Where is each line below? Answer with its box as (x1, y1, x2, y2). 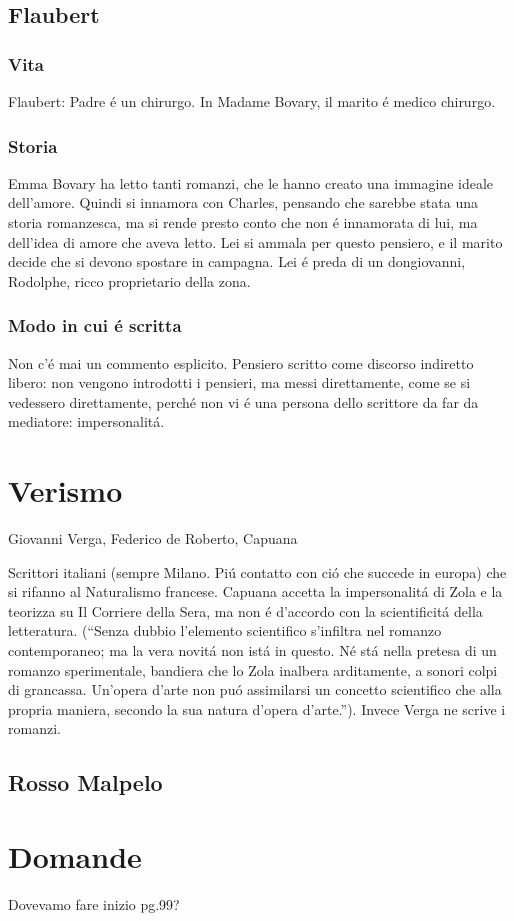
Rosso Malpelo (8, 767, 163, 798)
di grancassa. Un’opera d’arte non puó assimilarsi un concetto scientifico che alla (8, 679, 502, 700)
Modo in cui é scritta (8, 313, 182, 338)
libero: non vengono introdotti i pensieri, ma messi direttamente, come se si (8, 372, 471, 393)
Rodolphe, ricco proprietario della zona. (8, 270, 251, 291)
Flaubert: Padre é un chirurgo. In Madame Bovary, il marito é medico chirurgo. (8, 91, 496, 111)
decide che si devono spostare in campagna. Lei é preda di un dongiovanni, (8, 251, 466, 272)
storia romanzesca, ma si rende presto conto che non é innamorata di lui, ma (8, 212, 478, 232)
